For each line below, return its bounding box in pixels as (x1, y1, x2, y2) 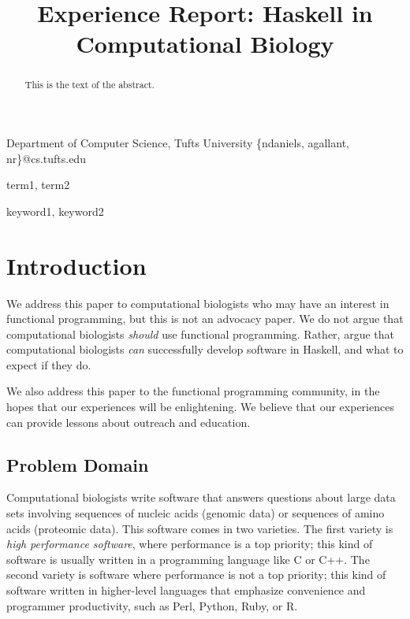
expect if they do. (6, 356, 91, 373)
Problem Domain (6, 452, 149, 476)
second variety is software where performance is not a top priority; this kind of (6, 566, 386, 583)
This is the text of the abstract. (24, 78, 155, 91)
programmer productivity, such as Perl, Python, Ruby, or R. (6, 597, 298, 613)
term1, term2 (6, 176, 70, 193)
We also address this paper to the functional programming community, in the (6, 383, 380, 399)
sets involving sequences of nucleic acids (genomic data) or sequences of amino (6, 505, 385, 521)
